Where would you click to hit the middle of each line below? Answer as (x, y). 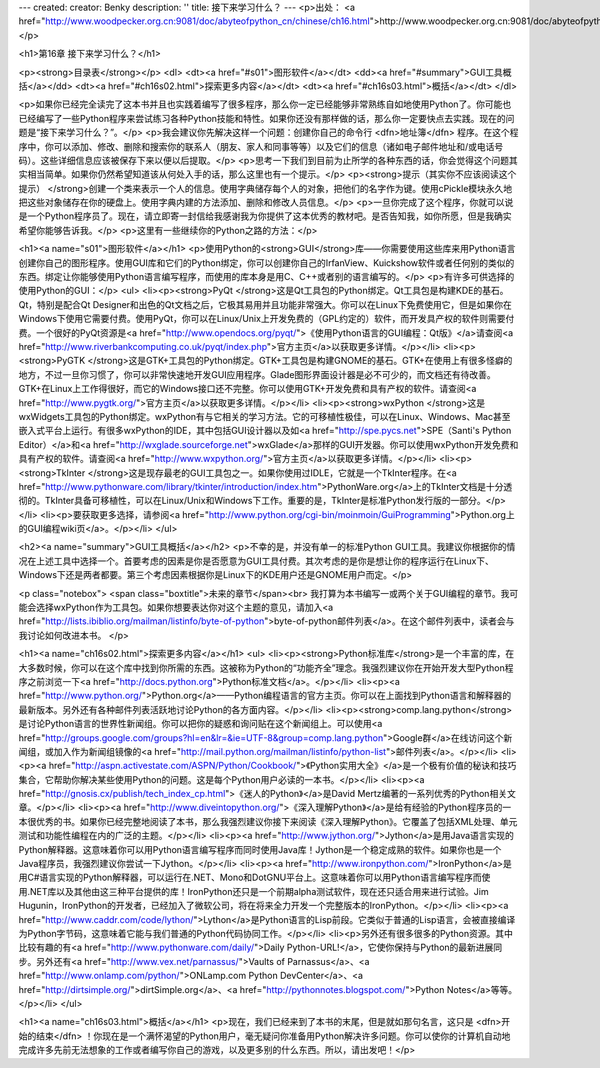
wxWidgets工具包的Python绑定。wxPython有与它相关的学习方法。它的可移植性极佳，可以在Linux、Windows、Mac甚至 (264, 416)
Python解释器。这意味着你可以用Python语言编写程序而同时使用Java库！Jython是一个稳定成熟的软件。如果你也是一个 (260, 849)
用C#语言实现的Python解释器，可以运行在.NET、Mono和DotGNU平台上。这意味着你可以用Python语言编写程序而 (250, 877)
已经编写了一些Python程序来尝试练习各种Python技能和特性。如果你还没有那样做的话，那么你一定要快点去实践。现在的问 (266, 118)
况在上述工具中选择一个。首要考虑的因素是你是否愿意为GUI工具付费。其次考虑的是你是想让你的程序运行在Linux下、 (256, 561)
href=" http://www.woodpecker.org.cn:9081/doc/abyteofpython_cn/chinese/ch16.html (194, 21)
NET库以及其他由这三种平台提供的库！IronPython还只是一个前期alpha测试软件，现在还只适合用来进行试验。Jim (259, 891)
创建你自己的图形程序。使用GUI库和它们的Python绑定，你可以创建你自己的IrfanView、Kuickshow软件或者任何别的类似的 (266, 262)
